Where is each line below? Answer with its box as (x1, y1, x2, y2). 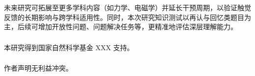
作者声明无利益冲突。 (4, 63, 73, 73)
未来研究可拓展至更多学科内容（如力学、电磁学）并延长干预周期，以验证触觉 (4, 2, 251, 12)
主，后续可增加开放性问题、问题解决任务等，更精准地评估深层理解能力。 (4, 21, 237, 32)
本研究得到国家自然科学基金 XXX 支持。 (4, 42, 134, 52)
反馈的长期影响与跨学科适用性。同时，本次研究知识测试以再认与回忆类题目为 (4, 12, 251, 22)
